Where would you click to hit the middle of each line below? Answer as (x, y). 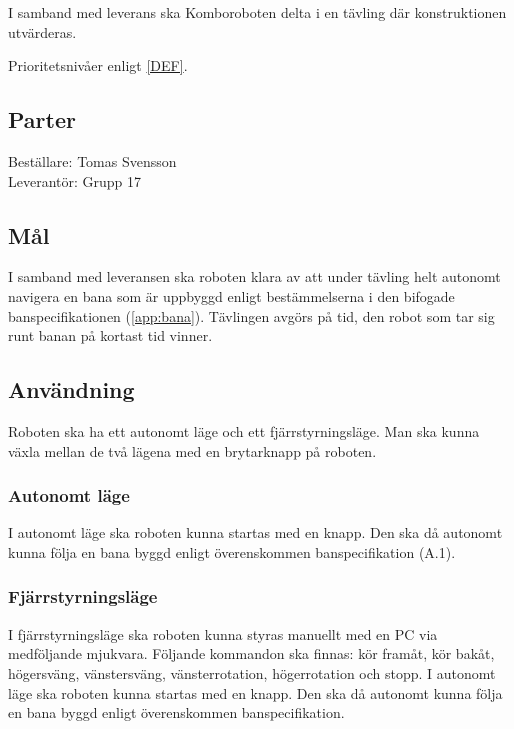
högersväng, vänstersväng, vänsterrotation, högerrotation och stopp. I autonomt (252, 672)
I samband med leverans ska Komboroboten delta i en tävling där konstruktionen (257, 12)
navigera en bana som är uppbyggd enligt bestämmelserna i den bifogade (231, 295)
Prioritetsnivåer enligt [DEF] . (98, 65)
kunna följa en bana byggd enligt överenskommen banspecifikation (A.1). (232, 551)
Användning (71, 389)
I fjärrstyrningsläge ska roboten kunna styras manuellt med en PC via (223, 633)
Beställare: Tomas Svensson (92, 160)
